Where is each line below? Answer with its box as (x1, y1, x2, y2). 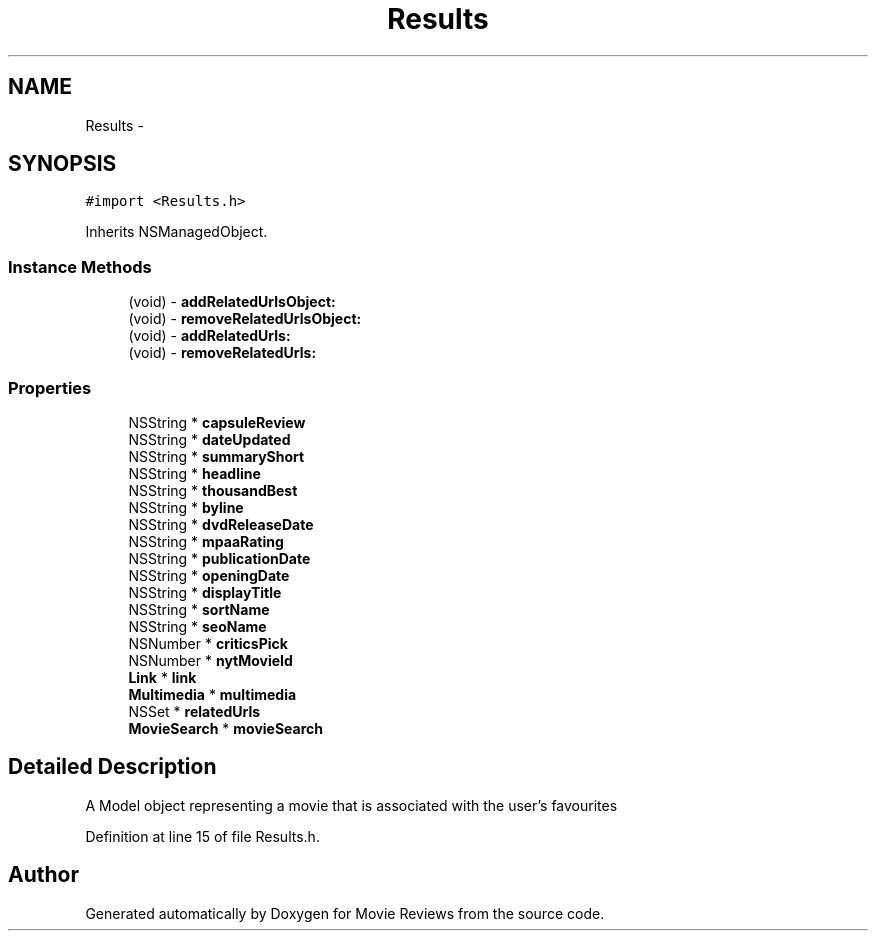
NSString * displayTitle (128, 583, 282, 601)
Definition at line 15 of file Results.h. (85, 827, 320, 845)
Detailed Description (8, 754, 217, 780)
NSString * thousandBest (128, 481, 298, 499)
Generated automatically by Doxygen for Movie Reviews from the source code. (85, 904, 605, 922)
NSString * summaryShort (128, 447, 305, 465)
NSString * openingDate (128, 566, 290, 584)
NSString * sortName (128, 600, 270, 618)
